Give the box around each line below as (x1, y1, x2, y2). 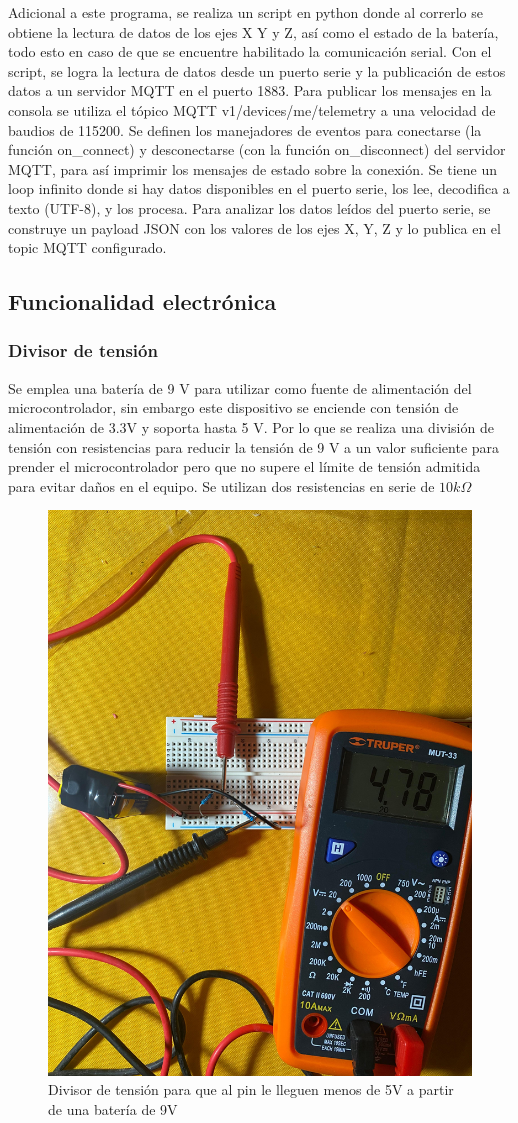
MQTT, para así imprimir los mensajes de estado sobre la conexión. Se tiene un (8, 158, 498, 179)
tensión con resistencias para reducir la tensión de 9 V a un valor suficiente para (8, 436, 500, 457)
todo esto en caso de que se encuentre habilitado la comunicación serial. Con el (8, 41, 492, 62)
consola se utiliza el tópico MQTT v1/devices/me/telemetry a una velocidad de (8, 99, 496, 120)
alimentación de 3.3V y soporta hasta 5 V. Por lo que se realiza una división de (8, 416, 494, 437)
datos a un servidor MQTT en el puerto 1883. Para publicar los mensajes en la (8, 80, 492, 101)
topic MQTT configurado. (8, 237, 167, 258)
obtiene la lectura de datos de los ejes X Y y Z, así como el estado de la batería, (8, 21, 499, 42)
